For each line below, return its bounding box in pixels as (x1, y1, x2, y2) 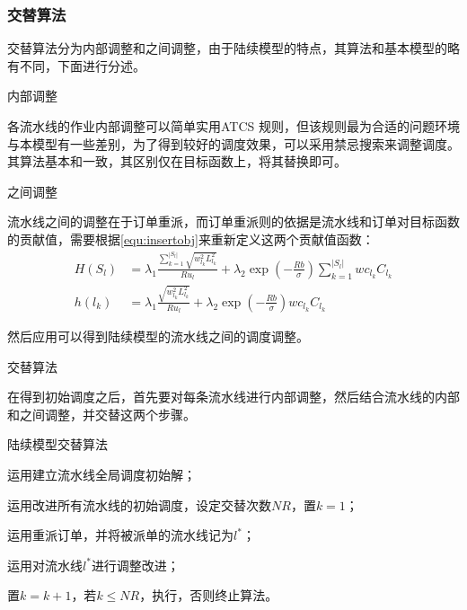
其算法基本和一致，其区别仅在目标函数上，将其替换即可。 (7, 152, 347, 171)
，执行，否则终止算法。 (139, 586, 278, 605)
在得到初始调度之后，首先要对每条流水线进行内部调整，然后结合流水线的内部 (7, 387, 460, 406)
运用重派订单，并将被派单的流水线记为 (7, 526, 233, 544)
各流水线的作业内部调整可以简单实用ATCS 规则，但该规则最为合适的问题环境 (7, 117, 460, 135)
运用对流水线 (7, 555, 83, 574)
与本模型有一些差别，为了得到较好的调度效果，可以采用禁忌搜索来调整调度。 (7, 134, 460, 153)
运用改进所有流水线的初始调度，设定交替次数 (7, 495, 271, 514)
